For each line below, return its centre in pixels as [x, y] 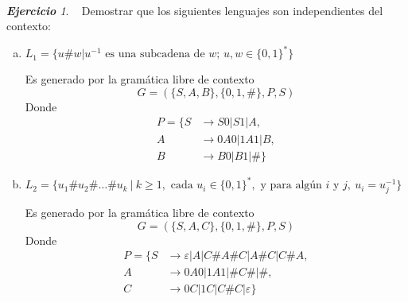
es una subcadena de [155, 54]
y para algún [291, 186]
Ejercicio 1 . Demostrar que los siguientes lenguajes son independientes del [195, 10]
